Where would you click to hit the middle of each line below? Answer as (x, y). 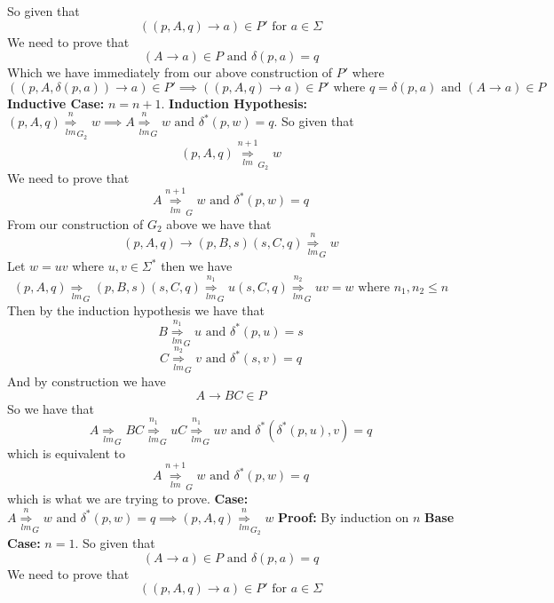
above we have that (219, 223)
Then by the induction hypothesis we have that (136, 309)
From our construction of (75, 223)
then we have (197, 266)
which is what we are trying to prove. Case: (128, 499)
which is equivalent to (67, 452)
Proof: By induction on (344, 516)
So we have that (51, 408)
